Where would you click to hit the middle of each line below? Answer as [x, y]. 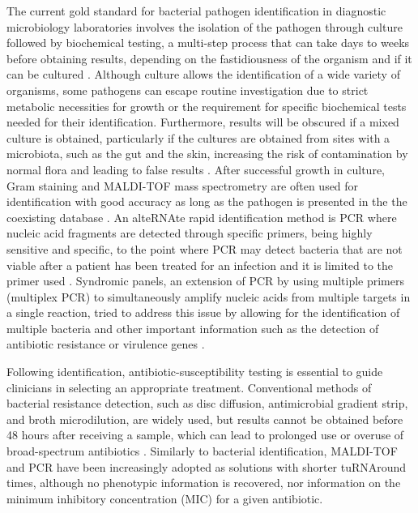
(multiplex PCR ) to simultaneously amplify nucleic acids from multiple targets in [209, 296]
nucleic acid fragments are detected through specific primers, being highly [190, 233]
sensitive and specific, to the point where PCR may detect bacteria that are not [205, 248]
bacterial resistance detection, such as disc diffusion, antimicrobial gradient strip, [207, 403]
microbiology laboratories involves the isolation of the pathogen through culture [205, 26]
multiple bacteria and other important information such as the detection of [193, 328]
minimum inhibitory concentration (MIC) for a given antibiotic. [165, 498]
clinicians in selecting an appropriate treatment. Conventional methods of [189, 387]
